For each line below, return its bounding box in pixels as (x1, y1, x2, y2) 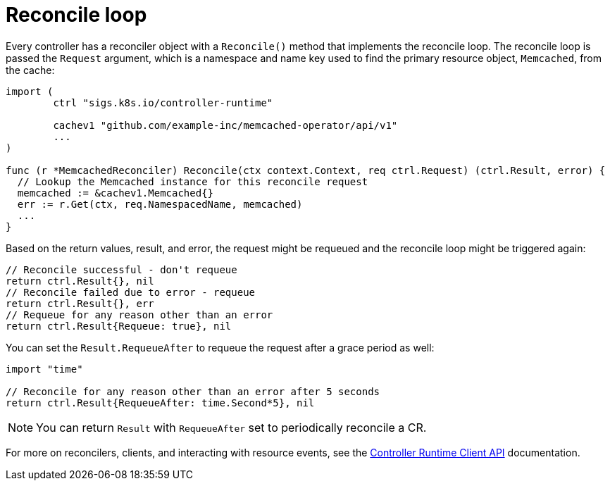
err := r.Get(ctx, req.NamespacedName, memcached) (17, 198, 303, 210)
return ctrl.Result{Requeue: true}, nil (6, 320, 232, 332)
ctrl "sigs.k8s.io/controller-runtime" (53, 96, 273, 108)
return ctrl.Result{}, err (6, 297, 154, 309)
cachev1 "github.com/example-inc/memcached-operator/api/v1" (53, 119, 398, 131)
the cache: (6, 63, 55, 76)
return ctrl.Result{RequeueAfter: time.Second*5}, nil (6, 397, 315, 409)
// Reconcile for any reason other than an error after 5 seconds (6, 385, 380, 397)
